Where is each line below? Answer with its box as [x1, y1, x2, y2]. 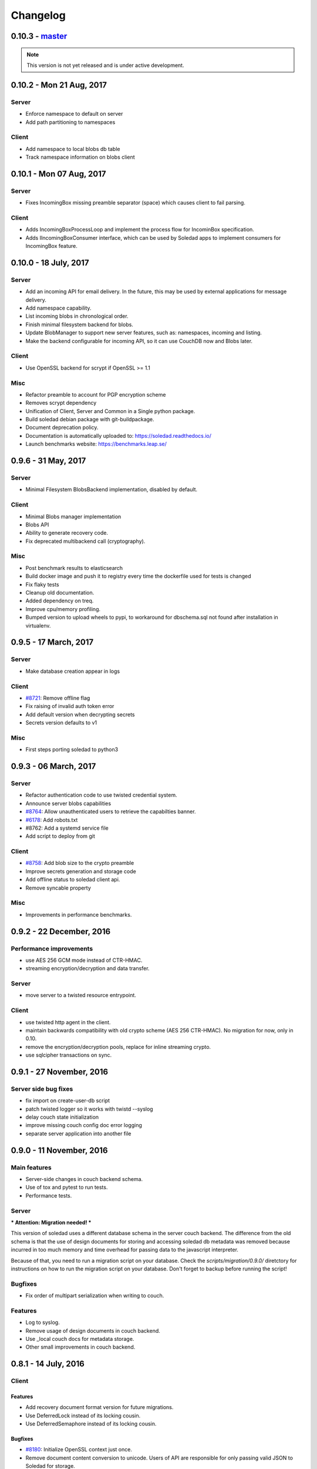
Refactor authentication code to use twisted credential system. [25, 791, 177, 799]
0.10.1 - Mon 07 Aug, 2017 [11, 169, 106, 179]
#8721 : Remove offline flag [25, 694, 90, 702]
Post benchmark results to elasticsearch [25, 564, 123, 571]
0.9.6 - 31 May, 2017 [11, 456, 86, 466]
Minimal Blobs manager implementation [25, 513, 122, 520]
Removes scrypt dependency [25, 400, 97, 407]
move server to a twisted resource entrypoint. [25, 992, 136, 999]
